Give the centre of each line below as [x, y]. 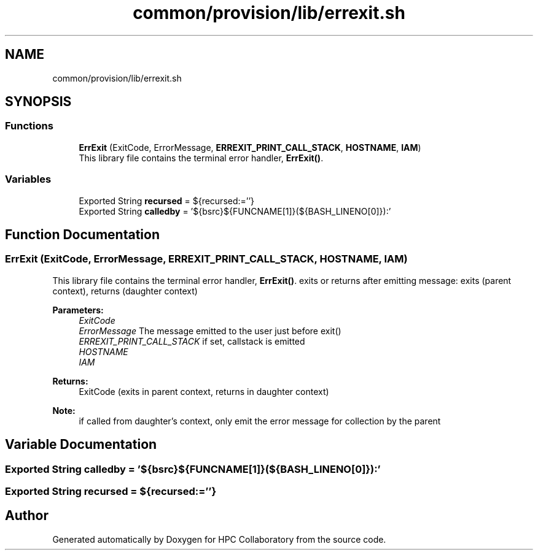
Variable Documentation [81, 445]
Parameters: [78, 310]
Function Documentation [82, 234]
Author [27, 516]
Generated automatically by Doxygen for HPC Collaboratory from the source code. [219, 539]
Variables [28, 179]
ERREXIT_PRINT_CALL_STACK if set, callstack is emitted [192, 341]
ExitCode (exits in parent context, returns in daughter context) [204, 391]
